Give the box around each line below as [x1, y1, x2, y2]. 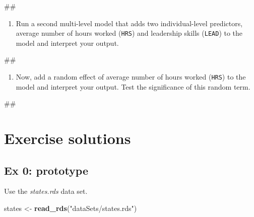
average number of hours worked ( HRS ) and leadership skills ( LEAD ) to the [16, 28, 243, 38]
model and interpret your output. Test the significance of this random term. [16, 81, 250, 92]
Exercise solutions [4, 128, 131, 149]
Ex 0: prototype [4, 162, 89, 178]
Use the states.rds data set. [4, 186, 88, 196]
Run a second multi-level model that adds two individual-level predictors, [16, 18, 243, 28]
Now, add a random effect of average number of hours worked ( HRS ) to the [16, 71, 246, 82]
